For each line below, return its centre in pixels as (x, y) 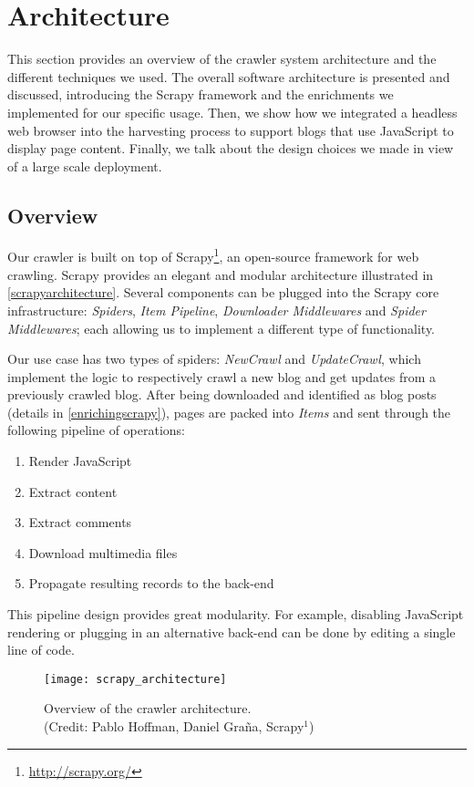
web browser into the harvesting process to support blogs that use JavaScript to (231, 130)
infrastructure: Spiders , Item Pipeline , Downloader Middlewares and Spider (216, 310)
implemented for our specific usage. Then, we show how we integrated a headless (232, 112)
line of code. (41, 650)
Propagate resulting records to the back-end (151, 583)
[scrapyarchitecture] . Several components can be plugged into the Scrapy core (223, 292)
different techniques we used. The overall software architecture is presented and (229, 76)
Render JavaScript (80, 461)
